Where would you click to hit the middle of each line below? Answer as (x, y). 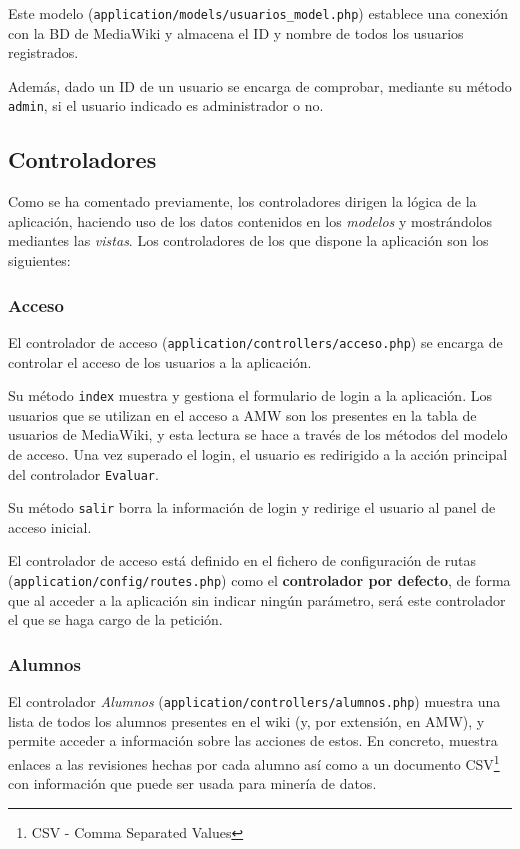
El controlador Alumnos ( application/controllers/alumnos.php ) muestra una (254, 701)
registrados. (43, 52)
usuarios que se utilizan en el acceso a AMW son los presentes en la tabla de (242, 414)
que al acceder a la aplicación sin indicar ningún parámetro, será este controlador (257, 599)
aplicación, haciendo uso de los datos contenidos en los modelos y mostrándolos (250, 220)
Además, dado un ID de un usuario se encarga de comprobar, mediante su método (260, 85)
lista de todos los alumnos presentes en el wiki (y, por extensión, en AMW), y (246, 720)
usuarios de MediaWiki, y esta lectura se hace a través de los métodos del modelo (258, 434)
